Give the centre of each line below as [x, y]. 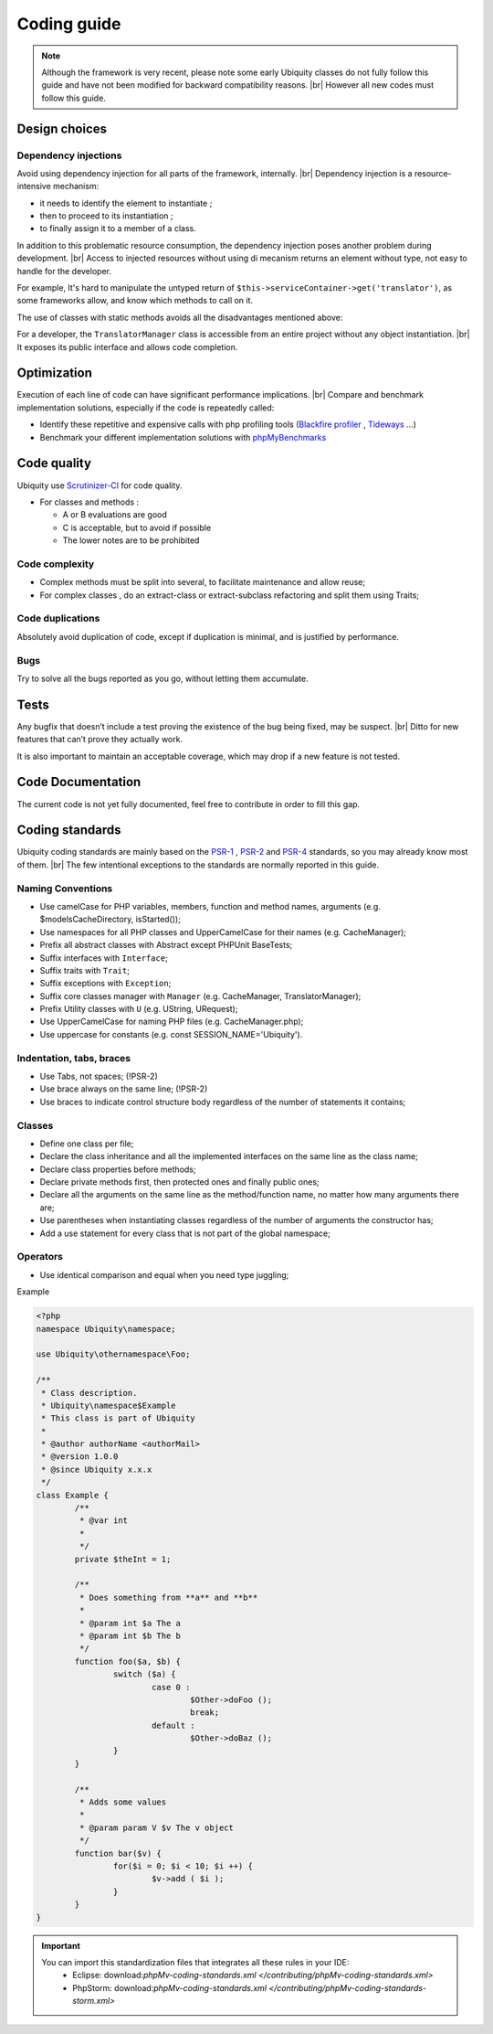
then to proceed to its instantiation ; [106, 216]
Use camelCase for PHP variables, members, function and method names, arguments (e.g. [210, 906]
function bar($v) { [118, 1853]
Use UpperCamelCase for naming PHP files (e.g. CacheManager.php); [172, 1022]
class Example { [73, 1495]
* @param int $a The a [130, 1623]
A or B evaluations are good [115, 515]
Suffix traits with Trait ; [84, 970]
